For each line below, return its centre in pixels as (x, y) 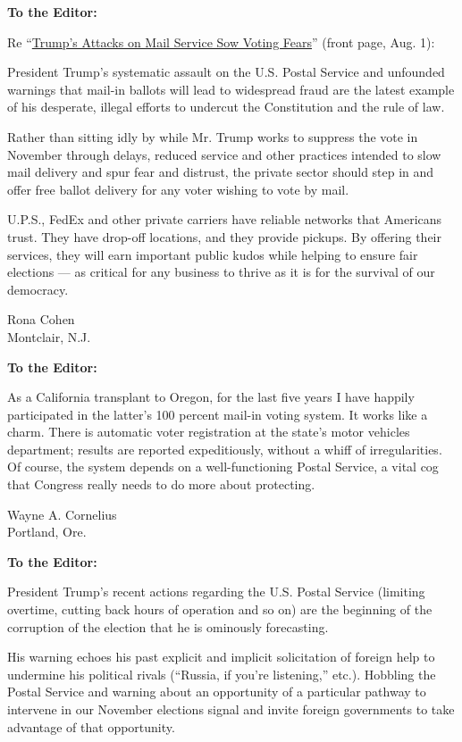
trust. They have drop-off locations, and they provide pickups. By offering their (224, 236)
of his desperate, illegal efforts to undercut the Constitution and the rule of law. (226, 107)
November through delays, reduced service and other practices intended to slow (224, 154)
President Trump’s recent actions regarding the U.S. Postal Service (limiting (216, 592)
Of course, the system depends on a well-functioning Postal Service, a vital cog (223, 467)
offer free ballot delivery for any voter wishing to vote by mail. (178, 189)
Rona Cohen (41, 319)
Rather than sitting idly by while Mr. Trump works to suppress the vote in (213, 136)
